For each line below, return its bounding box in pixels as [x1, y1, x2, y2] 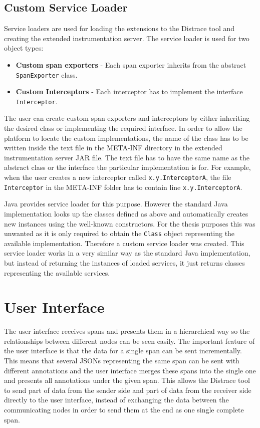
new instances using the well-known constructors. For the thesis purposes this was [4, 218, 255, 229]
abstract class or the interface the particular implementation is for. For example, [4, 162, 251, 172]
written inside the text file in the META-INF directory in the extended [4, 142, 222, 153]
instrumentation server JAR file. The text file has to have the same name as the [4, 152, 250, 162]
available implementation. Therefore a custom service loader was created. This [4, 238, 244, 248]
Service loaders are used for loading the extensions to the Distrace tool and [4, 23, 235, 34]
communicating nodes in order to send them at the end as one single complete [4, 404, 244, 415]
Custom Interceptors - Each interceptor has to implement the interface [16, 86, 243, 97]
